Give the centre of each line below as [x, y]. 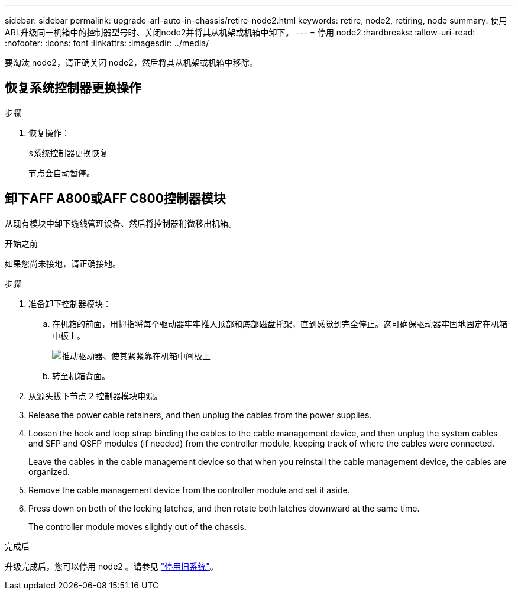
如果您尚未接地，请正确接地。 [63, 263]
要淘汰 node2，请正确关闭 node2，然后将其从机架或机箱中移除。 [131, 62]
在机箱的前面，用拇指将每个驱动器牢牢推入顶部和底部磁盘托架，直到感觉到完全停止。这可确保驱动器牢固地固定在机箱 [280, 324]
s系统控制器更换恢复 [68, 153]
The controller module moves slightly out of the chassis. [137, 526]
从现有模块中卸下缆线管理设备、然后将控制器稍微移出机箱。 [121, 223]
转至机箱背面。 [81, 376]
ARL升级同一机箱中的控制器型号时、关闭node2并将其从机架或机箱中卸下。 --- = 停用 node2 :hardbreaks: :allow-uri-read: [240, 32]
